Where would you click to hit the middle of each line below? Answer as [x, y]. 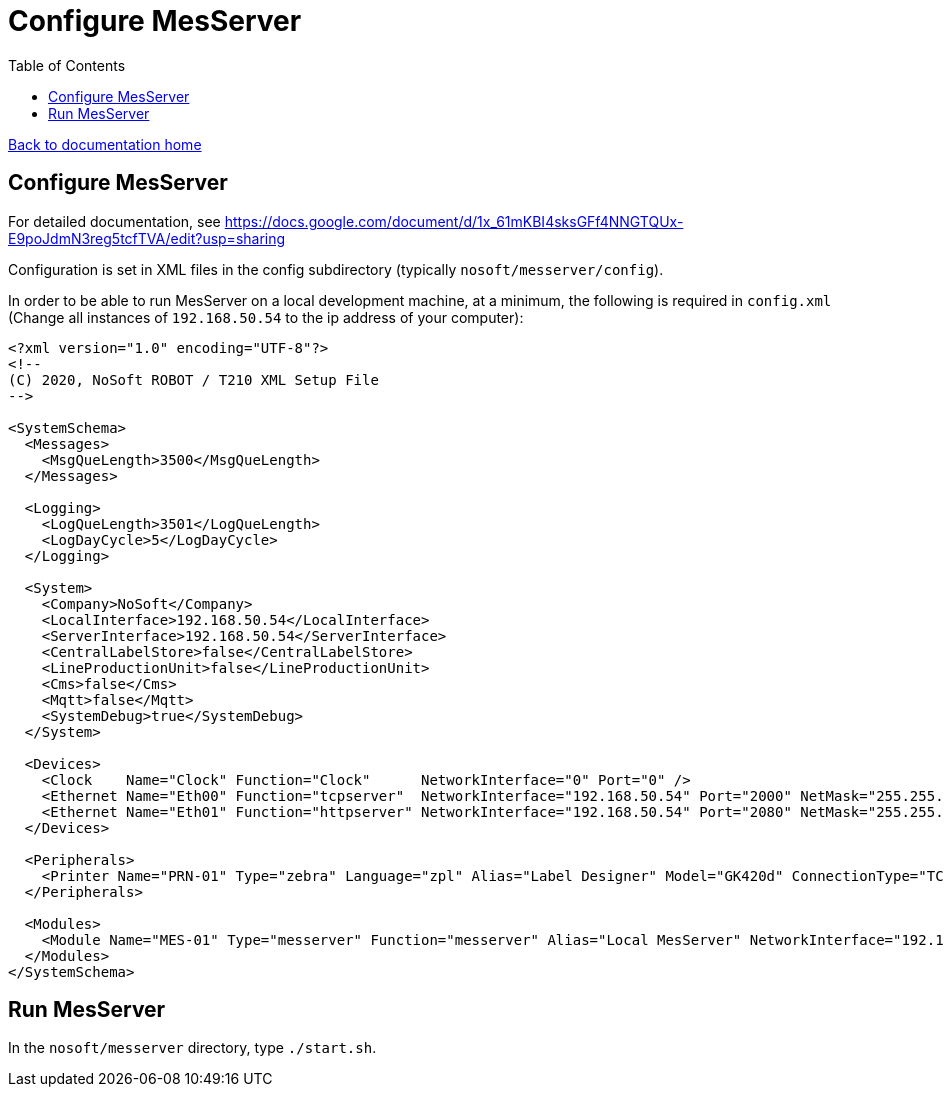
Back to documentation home [105, 144]
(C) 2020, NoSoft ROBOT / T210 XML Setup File [193, 379]
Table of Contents [67, 65]
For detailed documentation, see [114, 221]
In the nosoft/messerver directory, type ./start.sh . [192, 1048]
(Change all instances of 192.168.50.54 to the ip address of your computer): [266, 317]
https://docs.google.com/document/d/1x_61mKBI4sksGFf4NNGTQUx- [454, 221]
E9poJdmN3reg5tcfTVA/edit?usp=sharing [147, 238]
